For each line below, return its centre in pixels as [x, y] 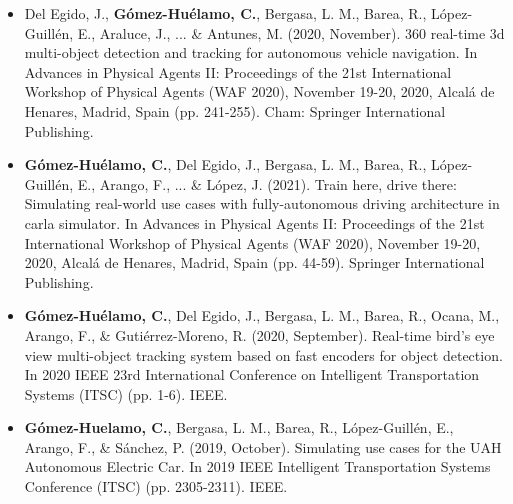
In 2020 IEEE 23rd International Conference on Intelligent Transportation [252, 374]
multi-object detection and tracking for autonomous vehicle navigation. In [251, 52]
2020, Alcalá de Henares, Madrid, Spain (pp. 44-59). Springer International [254, 262]
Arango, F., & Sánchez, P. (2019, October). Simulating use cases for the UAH [263, 446]
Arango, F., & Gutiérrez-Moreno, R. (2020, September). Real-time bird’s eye [259, 334]
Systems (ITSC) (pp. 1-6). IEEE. [126, 393]
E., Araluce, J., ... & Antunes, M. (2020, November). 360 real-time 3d [291, 32]
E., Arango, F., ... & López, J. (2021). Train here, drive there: [267, 183]
